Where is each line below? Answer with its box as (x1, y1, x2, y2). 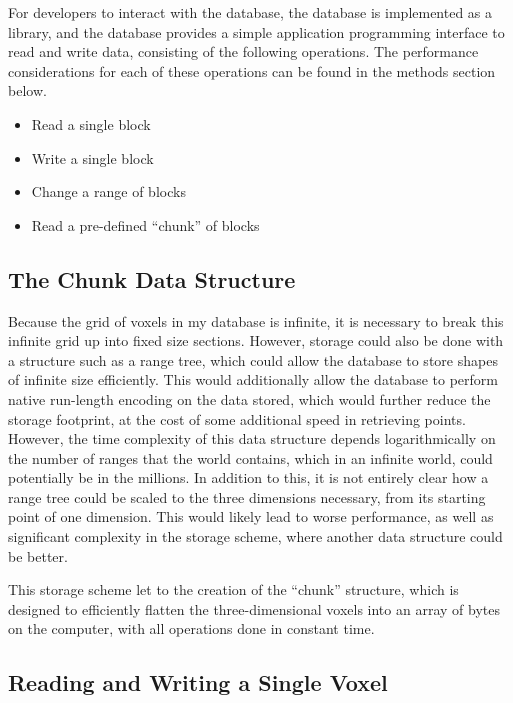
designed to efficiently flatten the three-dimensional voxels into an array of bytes (8, 598, 500, 619)
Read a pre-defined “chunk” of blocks (31, 214, 260, 235)
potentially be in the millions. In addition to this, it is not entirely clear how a (8, 467, 489, 488)
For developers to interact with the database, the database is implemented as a (8, 2, 493, 22)
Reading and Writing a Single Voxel (8, 667, 388, 698)
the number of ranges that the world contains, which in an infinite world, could (8, 447, 493, 468)
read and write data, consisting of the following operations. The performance (8, 41, 479, 62)
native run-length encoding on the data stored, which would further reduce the (8, 388, 491, 409)
